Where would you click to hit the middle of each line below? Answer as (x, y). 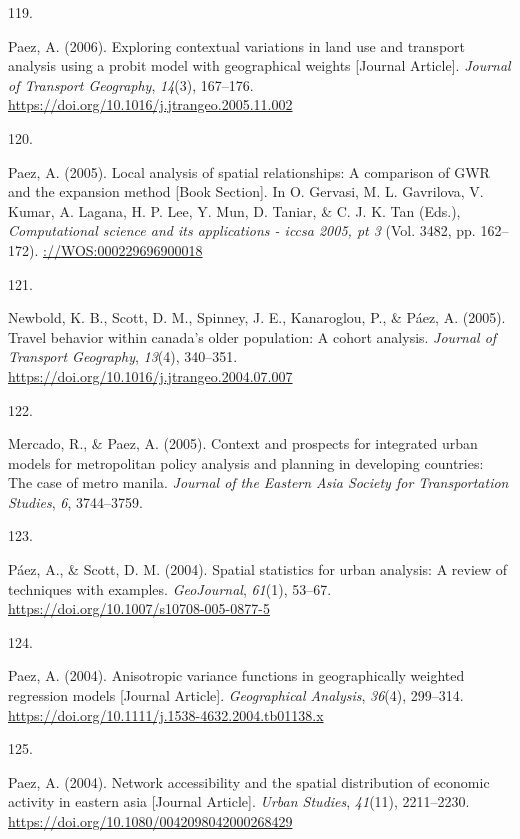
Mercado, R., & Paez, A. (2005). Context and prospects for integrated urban (243, 443)
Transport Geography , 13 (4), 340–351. (123, 356)
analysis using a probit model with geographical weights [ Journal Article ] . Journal (259, 65)
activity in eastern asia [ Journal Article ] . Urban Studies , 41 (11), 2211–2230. (239, 801)
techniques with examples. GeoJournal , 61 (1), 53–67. (170, 588)
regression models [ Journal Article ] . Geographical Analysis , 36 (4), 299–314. (236, 695)
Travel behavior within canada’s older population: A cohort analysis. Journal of (252, 336)
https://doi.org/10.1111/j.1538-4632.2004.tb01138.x (166, 714)
